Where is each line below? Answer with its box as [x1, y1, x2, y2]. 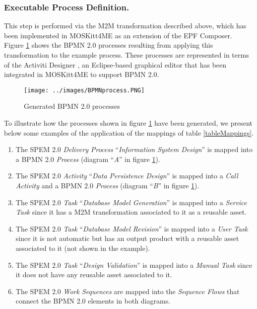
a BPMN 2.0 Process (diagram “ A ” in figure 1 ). [15, 154, 160, 164]
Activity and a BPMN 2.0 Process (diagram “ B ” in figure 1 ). [15, 180, 199, 190]
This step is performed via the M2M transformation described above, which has [4, 20, 247, 31]
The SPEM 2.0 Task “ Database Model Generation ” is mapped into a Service [15, 197, 247, 207]
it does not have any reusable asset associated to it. [15, 269, 172, 280]
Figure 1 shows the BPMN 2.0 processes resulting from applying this [4, 40, 213, 50]
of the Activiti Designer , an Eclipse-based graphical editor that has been [4, 59, 227, 70]
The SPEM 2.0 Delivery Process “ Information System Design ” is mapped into [15, 144, 253, 154]
